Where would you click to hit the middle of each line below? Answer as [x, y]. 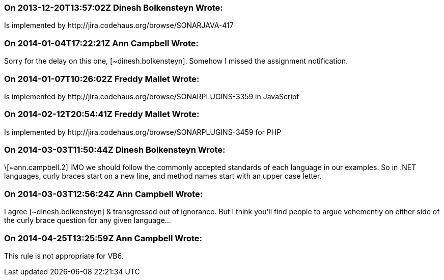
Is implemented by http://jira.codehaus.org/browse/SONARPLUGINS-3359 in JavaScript [151, 96]
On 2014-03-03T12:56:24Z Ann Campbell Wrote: [104, 194]
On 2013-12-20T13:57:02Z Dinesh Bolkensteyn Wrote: [114, 8]
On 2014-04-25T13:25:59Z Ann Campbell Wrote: [103, 238]
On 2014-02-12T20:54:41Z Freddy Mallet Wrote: [102, 114]
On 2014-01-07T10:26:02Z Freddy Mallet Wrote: [102, 79]
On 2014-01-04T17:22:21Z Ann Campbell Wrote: [102, 43]
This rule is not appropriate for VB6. [64, 256]
